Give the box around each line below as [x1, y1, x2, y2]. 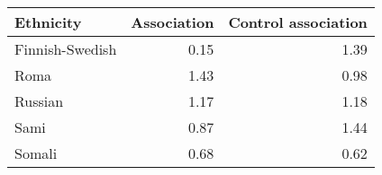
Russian [14, 91, 64, 111]
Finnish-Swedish [14, 39, 117, 59]
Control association [228, 12, 368, 32]
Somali [14, 143, 58, 163]
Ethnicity [14, 12, 82, 32]
